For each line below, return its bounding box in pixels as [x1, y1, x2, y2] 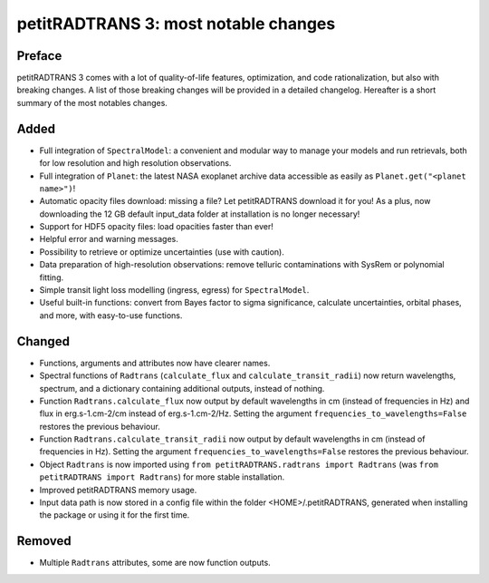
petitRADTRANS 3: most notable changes [16, 14, 336, 34]
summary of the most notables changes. [16, 97, 168, 108]
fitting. [39, 272, 64, 283]
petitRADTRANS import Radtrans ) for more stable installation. [39, 471, 285, 482]
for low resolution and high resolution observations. [39, 158, 232, 169]
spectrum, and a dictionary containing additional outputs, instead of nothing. [39, 383, 325, 394]
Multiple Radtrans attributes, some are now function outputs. [39, 558, 271, 568]
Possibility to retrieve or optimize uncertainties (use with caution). [39, 246, 284, 257]
